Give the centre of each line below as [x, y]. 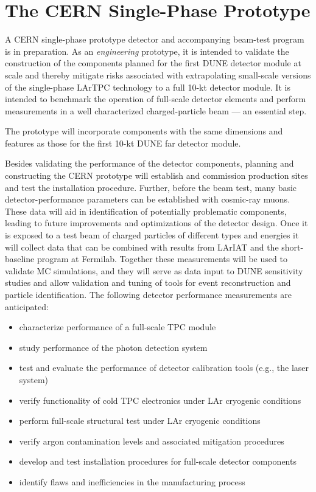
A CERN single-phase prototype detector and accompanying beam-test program [155, 39]
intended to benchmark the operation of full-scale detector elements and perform [156, 99]
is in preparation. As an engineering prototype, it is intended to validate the [147, 51]
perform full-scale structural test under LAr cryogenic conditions [140, 421]
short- [293, 247]
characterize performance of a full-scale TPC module [118, 327]
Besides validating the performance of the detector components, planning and [149, 163]
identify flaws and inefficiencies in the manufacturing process [132, 481]
